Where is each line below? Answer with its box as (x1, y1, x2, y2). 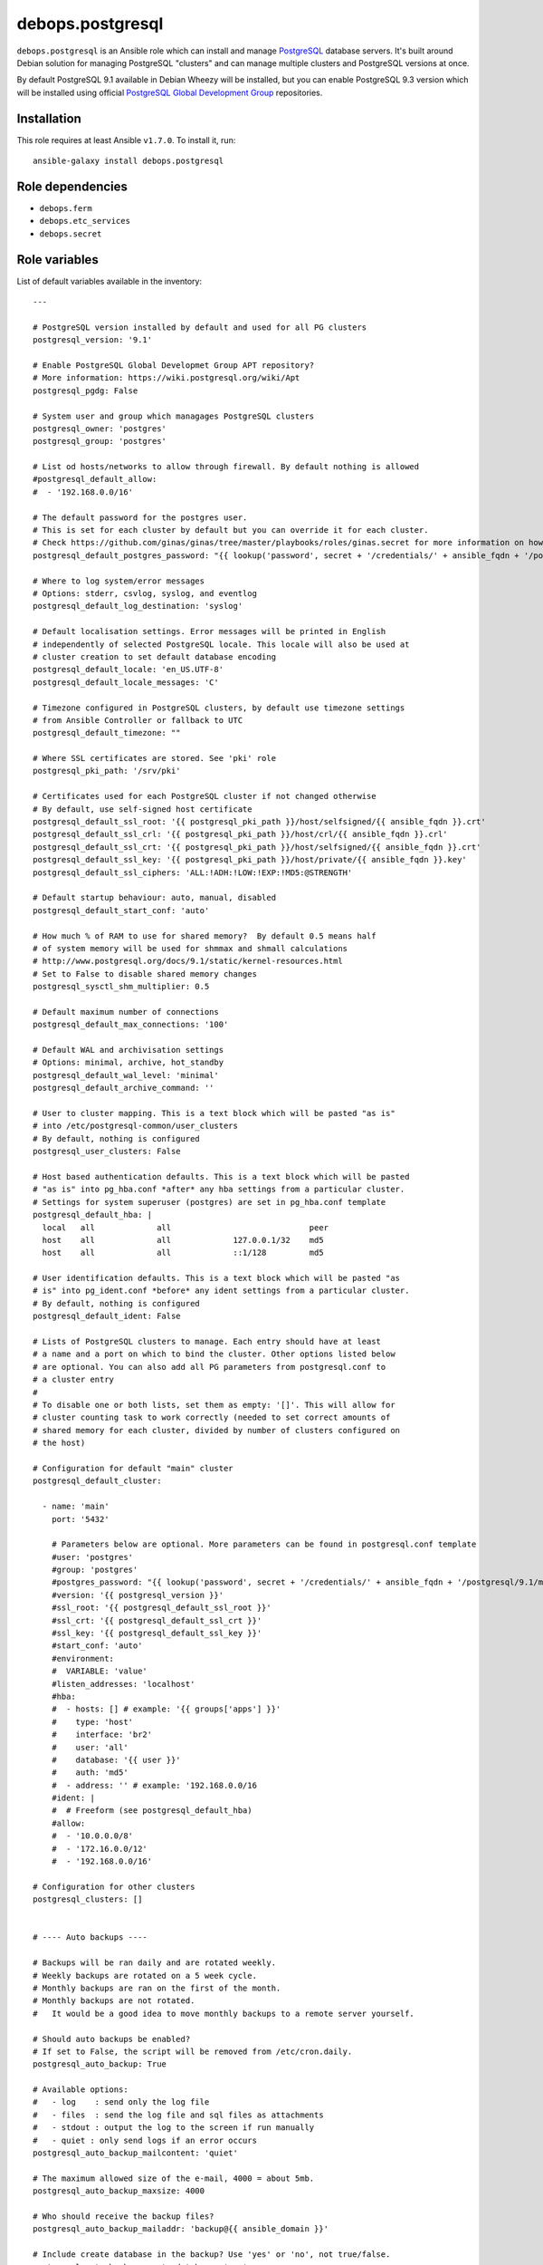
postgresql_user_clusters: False (33, 1146, 181, 1157)
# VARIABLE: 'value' (51, 1666, 148, 1676)
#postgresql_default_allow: (33, 474, 157, 485)
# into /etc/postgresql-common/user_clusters (33, 1121, 239, 1132)
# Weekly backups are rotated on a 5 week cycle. (33, 1971, 258, 1981)
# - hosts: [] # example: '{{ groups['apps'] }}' (51, 1704, 281, 1714)
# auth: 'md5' (51, 1768, 129, 1778)
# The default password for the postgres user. (33, 512, 248, 523)
